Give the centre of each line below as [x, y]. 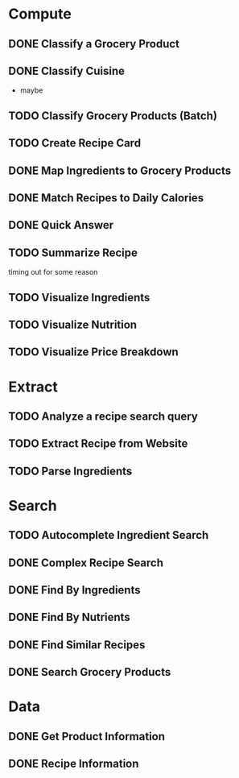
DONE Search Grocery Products [90, 672]
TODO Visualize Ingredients [79, 298]
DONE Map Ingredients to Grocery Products [120, 170]
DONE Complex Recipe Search [86, 563]
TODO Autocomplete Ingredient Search [109, 535]
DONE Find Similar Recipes [77, 645]
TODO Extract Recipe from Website [98, 444]
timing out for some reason [53, 272]
